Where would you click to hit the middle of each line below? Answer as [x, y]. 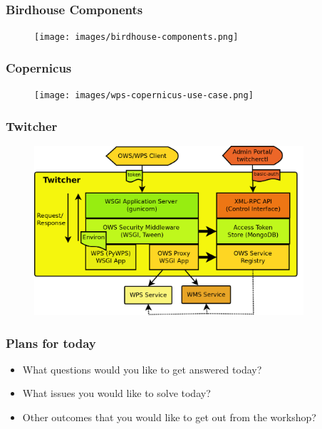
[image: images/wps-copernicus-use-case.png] [144, 96]
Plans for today [51, 343]
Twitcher [32, 126]
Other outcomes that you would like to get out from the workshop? [169, 417]
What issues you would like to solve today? [116, 393]
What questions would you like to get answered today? [142, 369]
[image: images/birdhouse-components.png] [136, 37]
